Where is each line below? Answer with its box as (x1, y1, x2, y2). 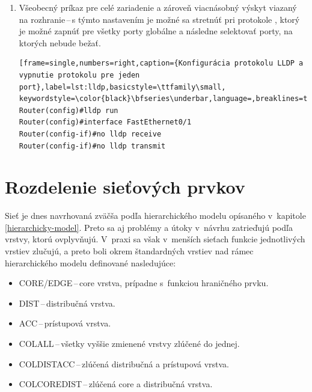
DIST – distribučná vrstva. (19, 296, 115, 309)
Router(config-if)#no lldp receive (19, 129, 162, 138)
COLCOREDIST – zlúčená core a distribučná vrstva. (19, 378, 213, 390)
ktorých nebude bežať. (19, 36, 101, 49)
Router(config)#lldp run (19, 106, 118, 115)
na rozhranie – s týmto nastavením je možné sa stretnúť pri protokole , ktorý (19, 13, 300, 25)
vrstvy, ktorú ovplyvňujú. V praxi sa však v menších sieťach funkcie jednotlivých (5, 233, 305, 245)
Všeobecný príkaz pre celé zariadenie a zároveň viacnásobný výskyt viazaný (19, 1, 297, 13)
